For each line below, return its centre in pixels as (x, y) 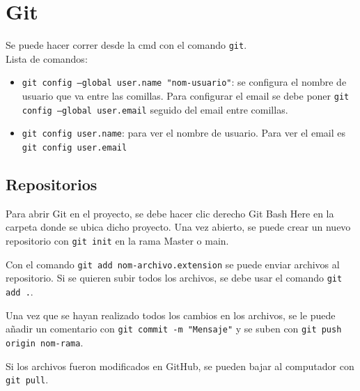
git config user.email (75, 148)
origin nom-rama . (45, 342)
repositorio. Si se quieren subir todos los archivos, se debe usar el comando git (174, 278)
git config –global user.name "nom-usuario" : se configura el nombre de (184, 82)
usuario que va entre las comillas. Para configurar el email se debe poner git (186, 96)
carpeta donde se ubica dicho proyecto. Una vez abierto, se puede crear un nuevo (178, 227)
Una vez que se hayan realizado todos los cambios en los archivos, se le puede (171, 315)
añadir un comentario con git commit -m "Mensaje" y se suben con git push (174, 329)
